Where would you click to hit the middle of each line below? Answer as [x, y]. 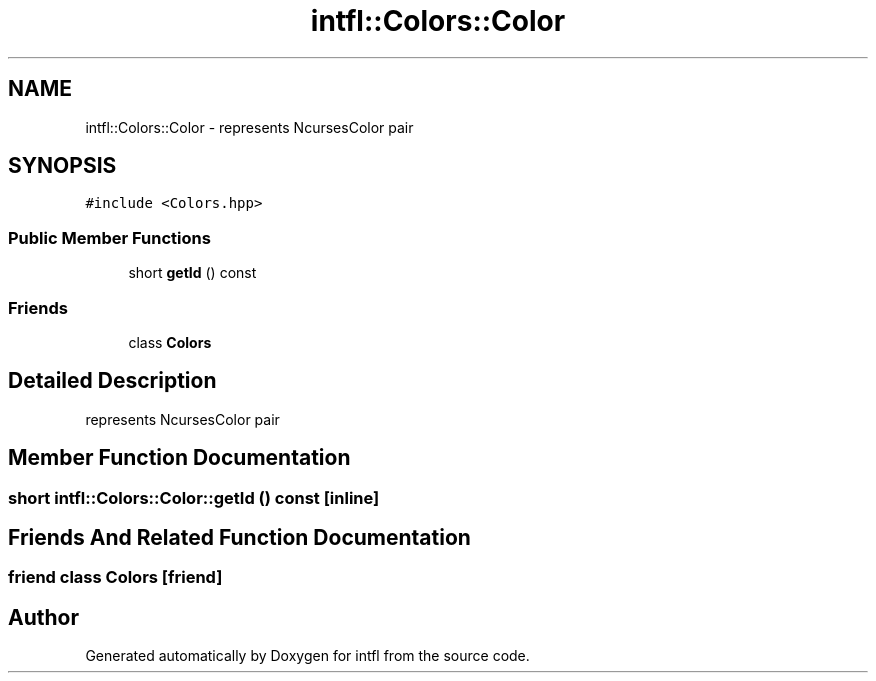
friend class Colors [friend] [115, 577]
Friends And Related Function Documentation [239, 538]
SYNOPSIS [62, 166]
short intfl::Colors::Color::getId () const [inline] [194, 497]
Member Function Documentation [179, 458]
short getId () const [192, 273]
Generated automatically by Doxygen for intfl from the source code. [307, 656]
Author [43, 617]
